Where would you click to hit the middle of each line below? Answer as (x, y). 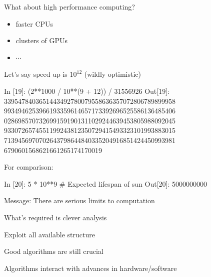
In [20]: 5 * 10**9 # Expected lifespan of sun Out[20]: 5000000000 (105, 183)
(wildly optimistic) (113, 74)
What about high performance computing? (69, 7)
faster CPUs (34, 23)
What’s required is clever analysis (55, 217)
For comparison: (29, 167)
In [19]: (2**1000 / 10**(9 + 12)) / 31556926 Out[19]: (87, 91)
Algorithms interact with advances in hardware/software (90, 268)
